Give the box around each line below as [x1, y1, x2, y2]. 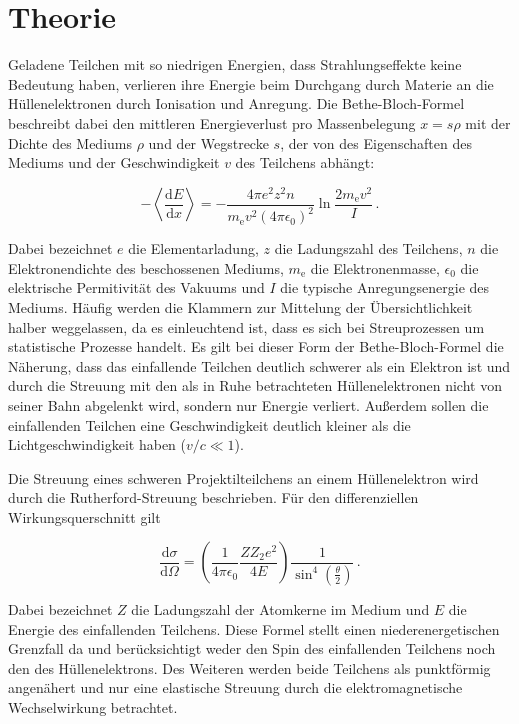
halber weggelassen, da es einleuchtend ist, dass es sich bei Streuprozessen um [8, 316, 485, 337]
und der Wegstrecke [148, 132, 269, 153]
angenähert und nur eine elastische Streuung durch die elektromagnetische [8, 677, 463, 698]
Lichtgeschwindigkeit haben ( [8, 434, 186, 455]
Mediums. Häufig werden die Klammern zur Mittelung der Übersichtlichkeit [8, 296, 473, 317]
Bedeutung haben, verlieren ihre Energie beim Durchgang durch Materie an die [8, 73, 494, 94]
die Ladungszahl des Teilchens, [274, 238, 463, 259]
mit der [465, 112, 511, 133]
